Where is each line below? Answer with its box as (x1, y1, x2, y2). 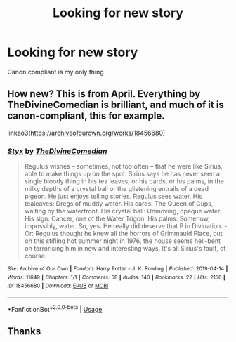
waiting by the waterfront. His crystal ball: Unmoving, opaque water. (24, 207, 222, 216)
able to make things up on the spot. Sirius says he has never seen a (24, 170, 220, 178)
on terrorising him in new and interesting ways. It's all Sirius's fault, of (24, 244, 226, 253)
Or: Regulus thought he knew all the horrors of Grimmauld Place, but (24, 230, 223, 238)
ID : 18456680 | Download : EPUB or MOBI (7, 282, 109, 289)
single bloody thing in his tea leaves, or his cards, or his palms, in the (24, 177, 225, 185)
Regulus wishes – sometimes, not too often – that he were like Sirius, (24, 162, 223, 171)
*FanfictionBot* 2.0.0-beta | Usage (7, 304, 103, 313)
